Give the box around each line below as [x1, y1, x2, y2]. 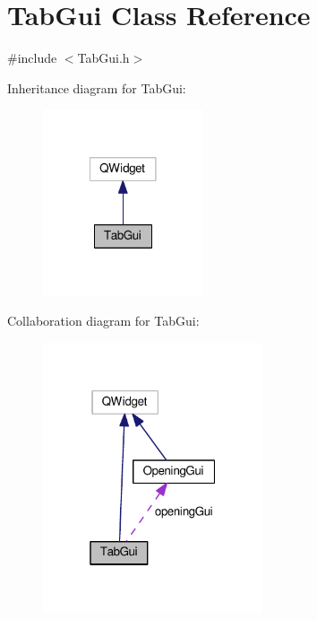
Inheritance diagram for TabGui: [7, 78, 186, 97]
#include [7, 48, 57, 67]
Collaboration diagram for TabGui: [7, 311, 200, 330]
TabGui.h [77, 48, 130, 67]
